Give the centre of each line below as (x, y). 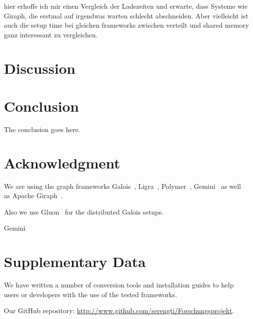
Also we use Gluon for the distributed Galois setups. (84, 211)
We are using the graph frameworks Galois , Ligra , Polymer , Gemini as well (123, 186)
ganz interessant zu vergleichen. (51, 34)
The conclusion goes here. (42, 129)
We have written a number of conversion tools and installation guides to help (119, 285)
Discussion (40, 68)
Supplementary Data (75, 261)
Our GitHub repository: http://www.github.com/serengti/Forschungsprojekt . (119, 311)
